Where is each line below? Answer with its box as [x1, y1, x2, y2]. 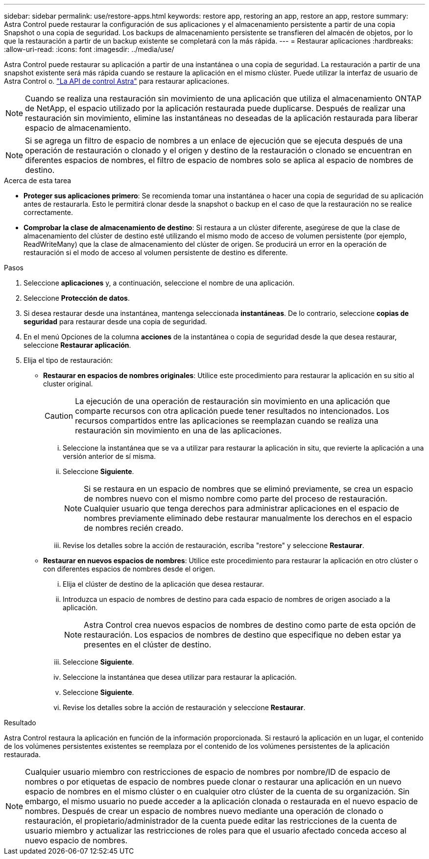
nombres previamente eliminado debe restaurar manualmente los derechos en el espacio [84, 513, 412, 523]
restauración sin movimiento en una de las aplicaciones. [75, 426, 282, 435]
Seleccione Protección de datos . [24, 294, 130, 302]
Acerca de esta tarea [4, 176, 71, 185]
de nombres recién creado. [84, 523, 184, 533]
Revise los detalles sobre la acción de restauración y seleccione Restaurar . [63, 703, 306, 712]
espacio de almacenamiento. [25, 123, 131, 133]
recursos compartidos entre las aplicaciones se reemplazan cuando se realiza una [75, 416, 379, 426]
